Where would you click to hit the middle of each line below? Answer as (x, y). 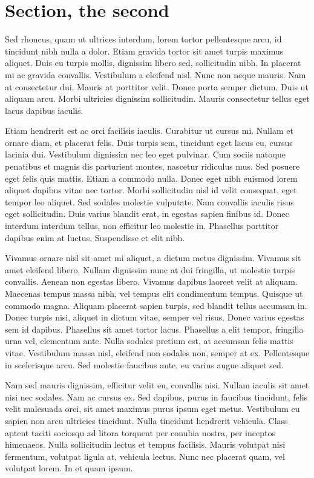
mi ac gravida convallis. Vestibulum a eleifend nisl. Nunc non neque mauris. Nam (155, 74)
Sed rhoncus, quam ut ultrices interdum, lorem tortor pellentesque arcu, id (143, 39)
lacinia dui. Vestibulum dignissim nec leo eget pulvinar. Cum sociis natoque (146, 154)
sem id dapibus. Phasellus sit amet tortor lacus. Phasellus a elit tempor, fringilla (154, 329)
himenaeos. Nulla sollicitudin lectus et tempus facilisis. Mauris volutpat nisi (145, 444)
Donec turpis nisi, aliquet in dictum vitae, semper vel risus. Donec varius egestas (155, 317)
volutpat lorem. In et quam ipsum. (69, 468)
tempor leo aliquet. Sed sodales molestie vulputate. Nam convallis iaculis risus (149, 201)
